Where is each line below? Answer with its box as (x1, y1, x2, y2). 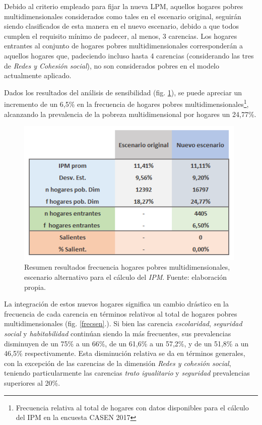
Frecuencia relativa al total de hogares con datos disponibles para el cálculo (16, 402, 249, 412)
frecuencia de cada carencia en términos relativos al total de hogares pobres (4, 308, 237, 319)
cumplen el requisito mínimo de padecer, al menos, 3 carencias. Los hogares (4, 30, 237, 41)
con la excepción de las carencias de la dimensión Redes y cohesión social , (4, 357, 231, 368)
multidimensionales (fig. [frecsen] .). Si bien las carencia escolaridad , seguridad (4, 318, 242, 329)
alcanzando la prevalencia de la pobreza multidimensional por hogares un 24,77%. (4, 108, 256, 119)
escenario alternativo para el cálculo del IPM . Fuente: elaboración (24, 272, 227, 282)
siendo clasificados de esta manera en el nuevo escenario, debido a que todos (4, 21, 239, 31)
